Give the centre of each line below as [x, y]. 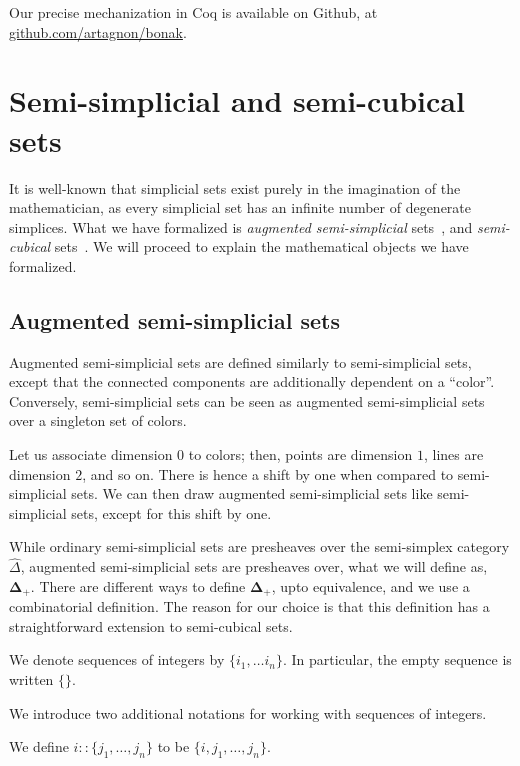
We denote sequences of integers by [117, 659]
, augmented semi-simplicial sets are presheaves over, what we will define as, [254, 566]
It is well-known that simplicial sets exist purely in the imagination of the [235, 187]
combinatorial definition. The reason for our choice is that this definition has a [249, 606]
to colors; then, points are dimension [300, 454]
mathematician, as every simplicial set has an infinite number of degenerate [240, 207]
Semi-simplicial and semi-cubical [237, 100]
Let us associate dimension [91, 454]
